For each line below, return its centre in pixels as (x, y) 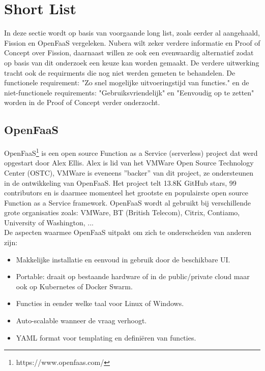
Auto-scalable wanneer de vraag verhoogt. (81, 321)
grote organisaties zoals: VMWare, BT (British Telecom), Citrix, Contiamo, (122, 212)
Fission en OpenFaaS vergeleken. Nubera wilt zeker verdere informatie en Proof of (132, 42)
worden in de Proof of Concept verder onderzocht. (82, 102)
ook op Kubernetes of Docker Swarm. (74, 286)
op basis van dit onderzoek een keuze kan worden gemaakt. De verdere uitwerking (132, 62)
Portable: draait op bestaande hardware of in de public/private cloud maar (133, 276)
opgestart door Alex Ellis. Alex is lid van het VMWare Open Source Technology (129, 163)
